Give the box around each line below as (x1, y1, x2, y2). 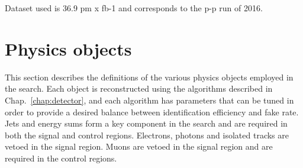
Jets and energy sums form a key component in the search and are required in (5, 117, 288, 130)
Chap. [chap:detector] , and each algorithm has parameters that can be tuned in (5, 93, 294, 106)
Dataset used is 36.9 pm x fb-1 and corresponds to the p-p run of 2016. (5, 2, 263, 14)
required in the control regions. (5, 151, 117, 164)
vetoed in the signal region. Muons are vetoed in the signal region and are (5, 140, 273, 153)
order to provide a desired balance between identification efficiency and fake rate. (5, 105, 299, 118)
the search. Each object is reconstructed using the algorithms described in (5, 82, 273, 95)
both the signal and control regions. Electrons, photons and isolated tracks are (5, 128, 289, 141)
